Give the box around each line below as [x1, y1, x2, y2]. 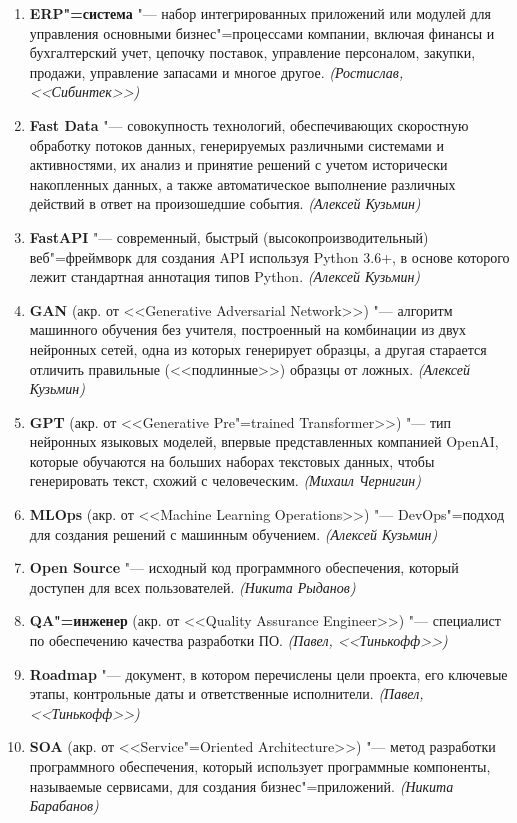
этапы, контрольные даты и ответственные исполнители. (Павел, [29, 683, 424, 704]
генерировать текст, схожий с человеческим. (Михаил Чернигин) [29, 470, 421, 491]
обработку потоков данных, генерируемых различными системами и [29, 134, 444, 155]
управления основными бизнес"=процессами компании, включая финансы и [29, 22, 495, 43]
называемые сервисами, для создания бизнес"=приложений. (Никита [29, 775, 454, 796]
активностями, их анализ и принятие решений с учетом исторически [29, 154, 448, 175]
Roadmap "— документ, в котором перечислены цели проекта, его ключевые [29, 663, 508, 684]
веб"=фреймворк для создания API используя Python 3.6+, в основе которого [29, 246, 510, 267]
